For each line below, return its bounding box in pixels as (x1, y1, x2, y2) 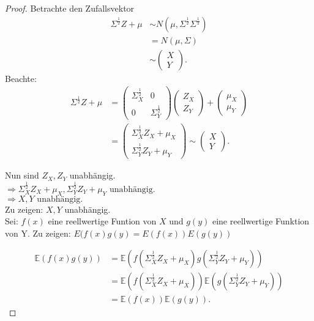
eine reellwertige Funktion (212, 215, 310, 227)
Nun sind (5, 169, 39, 182)
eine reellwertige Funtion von (48, 215, 157, 227)
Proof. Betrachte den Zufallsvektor (5, 2, 135, 14)
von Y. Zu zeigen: (5, 226, 71, 239)
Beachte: (5, 72, 37, 84)
